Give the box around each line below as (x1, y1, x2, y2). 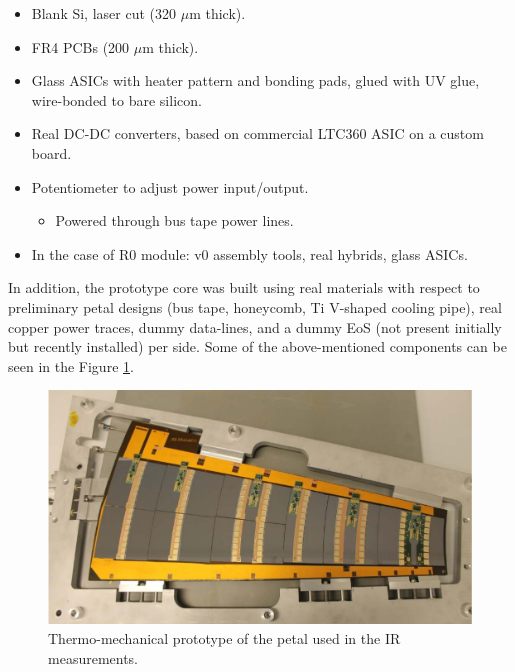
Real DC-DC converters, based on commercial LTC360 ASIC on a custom (31, 123, 484, 144)
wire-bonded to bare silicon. (31, 89, 202, 110)
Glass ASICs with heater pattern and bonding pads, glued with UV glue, (31, 70, 480, 91)
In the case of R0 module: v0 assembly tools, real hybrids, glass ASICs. (31, 243, 468, 264)
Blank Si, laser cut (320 (31, 3, 176, 23)
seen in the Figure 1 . (8, 355, 134, 376)
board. (31, 142, 72, 163)
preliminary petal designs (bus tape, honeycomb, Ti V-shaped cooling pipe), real (8, 296, 502, 317)
